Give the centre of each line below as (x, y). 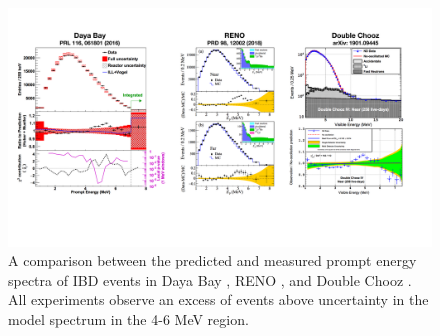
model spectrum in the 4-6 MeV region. (128, 318)
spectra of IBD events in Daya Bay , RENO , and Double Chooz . (210, 279)
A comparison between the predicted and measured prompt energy (212, 260)
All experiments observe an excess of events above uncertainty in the (218, 299)
